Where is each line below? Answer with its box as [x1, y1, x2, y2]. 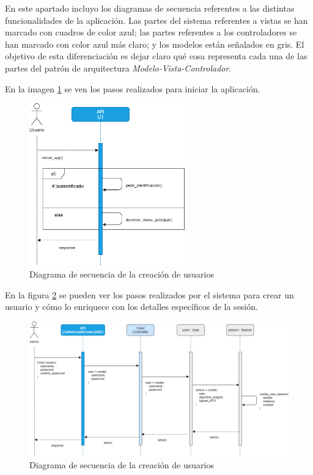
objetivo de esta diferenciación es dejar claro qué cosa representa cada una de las [5, 50, 307, 62]
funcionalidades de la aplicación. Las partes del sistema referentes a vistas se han [5, 13, 308, 26]
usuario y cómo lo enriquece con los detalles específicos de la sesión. [5, 300, 258, 313]
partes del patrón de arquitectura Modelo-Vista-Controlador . [5, 61, 232, 74]
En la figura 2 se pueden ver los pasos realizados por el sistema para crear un [5, 288, 294, 301]
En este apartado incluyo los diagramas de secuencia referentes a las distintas [5, 2, 295, 14]
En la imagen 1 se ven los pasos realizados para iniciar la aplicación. [5, 82, 260, 95]
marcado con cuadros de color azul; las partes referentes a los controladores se [5, 26, 297, 39]
